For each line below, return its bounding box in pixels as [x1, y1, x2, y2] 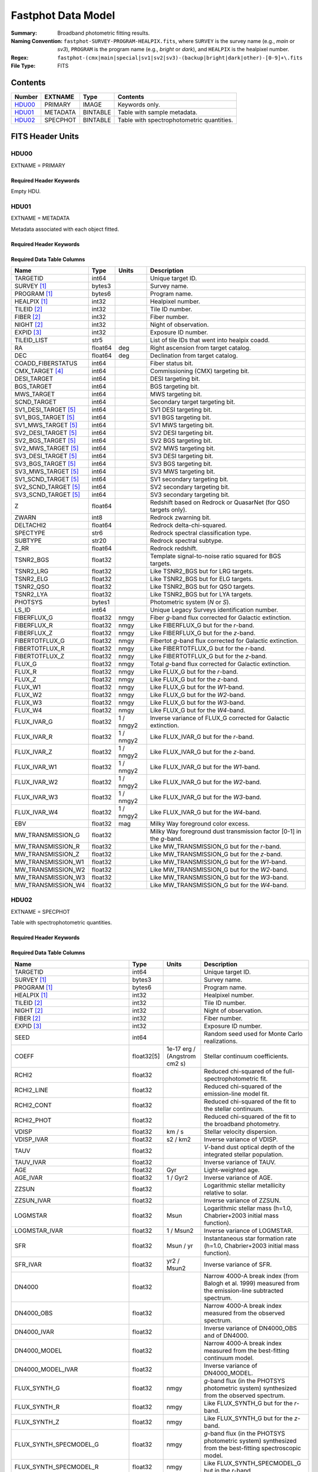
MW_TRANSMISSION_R [14, 843, 80, 851]
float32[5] [132, 1052, 160, 1060]
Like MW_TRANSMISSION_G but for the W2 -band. [150, 866, 289, 874]
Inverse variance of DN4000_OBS [204, 1324, 297, 1332]
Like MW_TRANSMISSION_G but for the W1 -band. [150, 858, 288, 866]
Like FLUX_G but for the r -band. [150, 668, 238, 676]
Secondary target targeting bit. [150, 398, 236, 406]
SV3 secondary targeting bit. [150, 490, 230, 499]
